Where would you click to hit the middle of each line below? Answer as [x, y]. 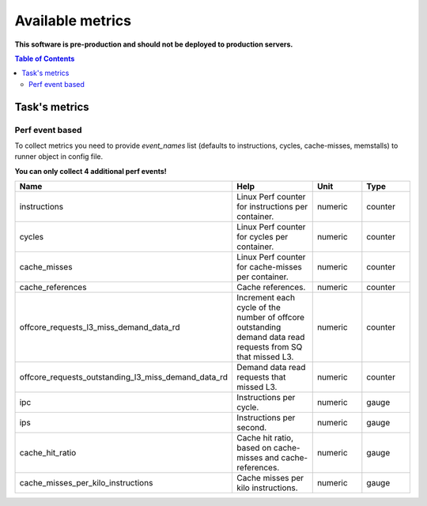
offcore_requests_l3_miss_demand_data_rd [100, 327]
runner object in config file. [59, 157]
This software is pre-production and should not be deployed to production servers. [154, 44]
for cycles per [263, 237]
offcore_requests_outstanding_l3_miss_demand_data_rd [124, 377]
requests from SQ [270, 347]
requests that [261, 377]
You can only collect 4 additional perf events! [91, 171]
